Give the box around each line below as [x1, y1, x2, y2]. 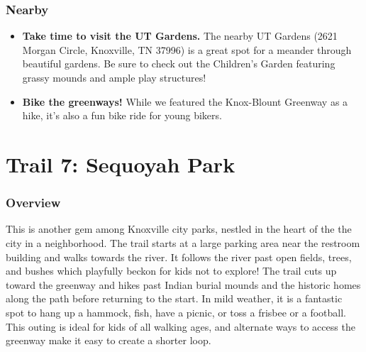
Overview [6, 194, 61, 211]
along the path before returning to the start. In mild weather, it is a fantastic [6, 291, 343, 306]
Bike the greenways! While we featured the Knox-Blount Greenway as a [22, 94, 348, 109]
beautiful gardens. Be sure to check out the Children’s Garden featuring [22, 56, 335, 71]
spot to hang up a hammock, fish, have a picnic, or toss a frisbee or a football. [6, 304, 347, 319]
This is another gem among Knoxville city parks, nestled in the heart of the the [6, 221, 352, 236]
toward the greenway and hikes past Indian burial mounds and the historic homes [6, 277, 361, 292]
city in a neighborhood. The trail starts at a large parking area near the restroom [6, 235, 360, 250]
